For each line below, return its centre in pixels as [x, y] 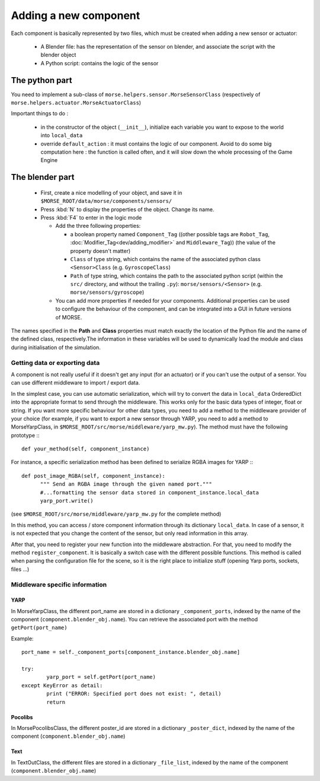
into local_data [62, 135]
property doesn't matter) [100, 251]
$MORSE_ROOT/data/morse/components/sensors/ [106, 201]
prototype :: [25, 435]
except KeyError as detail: [62, 685]
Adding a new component [76, 15]
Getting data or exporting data [55, 363]
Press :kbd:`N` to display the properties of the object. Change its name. [127, 209]
